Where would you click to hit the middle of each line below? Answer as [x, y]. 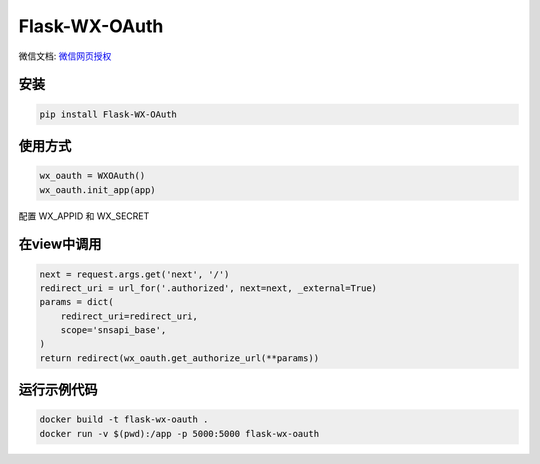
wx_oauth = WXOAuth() [92, 176]
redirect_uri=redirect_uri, [129, 316]
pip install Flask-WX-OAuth [108, 114]
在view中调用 [60, 244]
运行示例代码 [58, 390]
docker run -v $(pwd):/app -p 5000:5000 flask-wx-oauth [179, 433]
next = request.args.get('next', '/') [134, 274]
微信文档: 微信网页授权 [65, 56]
